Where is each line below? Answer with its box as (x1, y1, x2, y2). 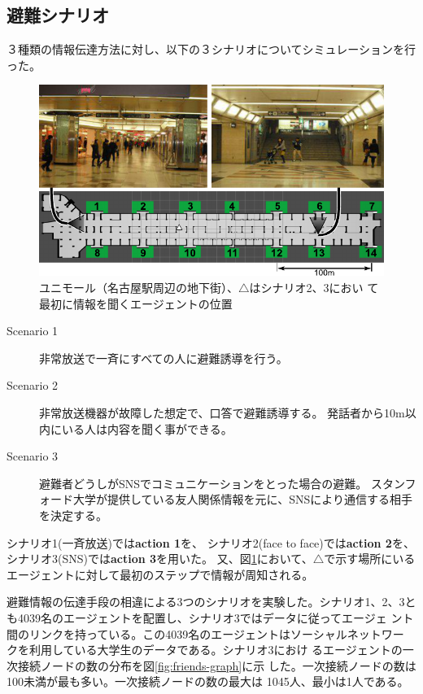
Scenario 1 (7, 322, 59, 339)
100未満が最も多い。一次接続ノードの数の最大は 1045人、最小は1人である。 (7, 673, 409, 690)
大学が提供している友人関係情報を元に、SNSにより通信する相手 (72, 491, 412, 508)
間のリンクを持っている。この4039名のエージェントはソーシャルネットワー (7, 625, 404, 642)
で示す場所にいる (324, 550, 416, 567)
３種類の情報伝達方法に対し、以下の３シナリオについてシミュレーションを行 (7, 41, 416, 58)
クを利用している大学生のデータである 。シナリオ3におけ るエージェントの (7, 641, 403, 658)
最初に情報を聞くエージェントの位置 (39, 295, 233, 312)
